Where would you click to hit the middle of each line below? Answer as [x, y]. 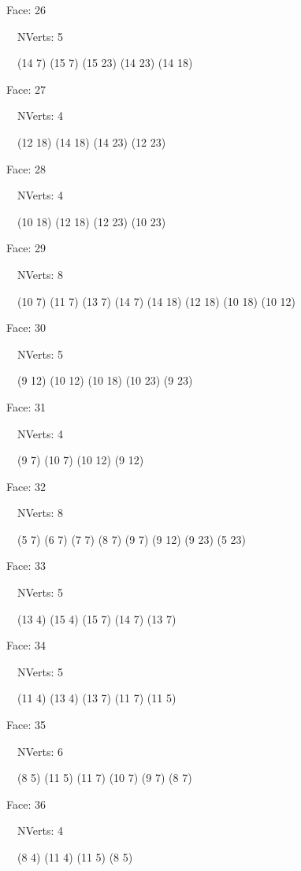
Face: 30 [26, 328]
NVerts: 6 [40, 751]
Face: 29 [26, 248]
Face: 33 [26, 566]
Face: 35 [26, 725]
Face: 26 [26, 9]
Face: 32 [26, 486]
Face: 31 [26, 406]
